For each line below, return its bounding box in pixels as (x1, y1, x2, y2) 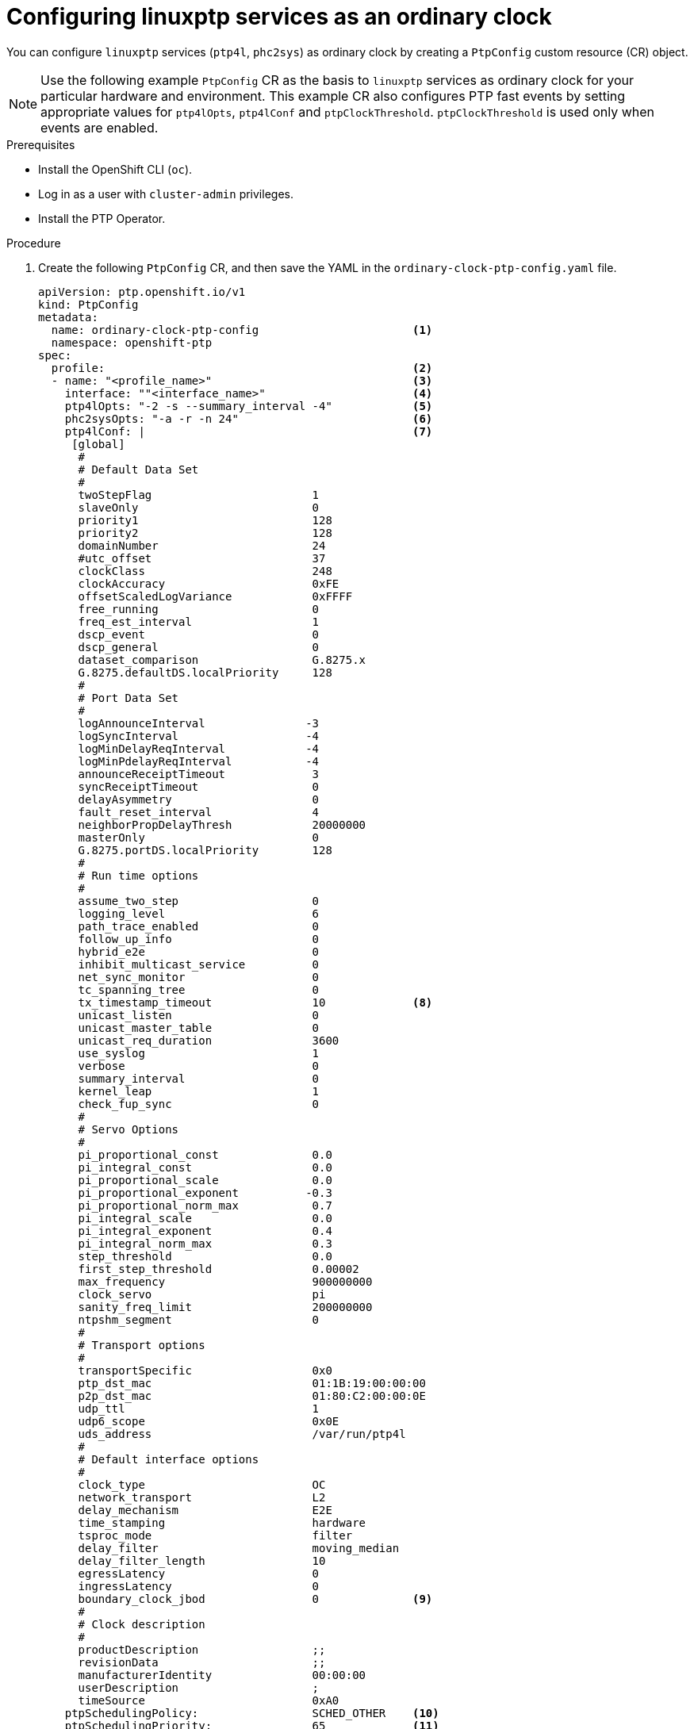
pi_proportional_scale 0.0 (78, 1173, 332, 1187)
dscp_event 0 (78, 627, 320, 641)
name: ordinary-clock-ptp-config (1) (51, 323, 433, 336)
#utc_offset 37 (78, 551, 326, 565)
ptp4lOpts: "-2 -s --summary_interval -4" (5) (64, 399, 433, 412)
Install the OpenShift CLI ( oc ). (38, 162, 193, 176)
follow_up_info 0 (78, 932, 320, 945)
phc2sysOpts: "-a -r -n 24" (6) (64, 412, 433, 425)
